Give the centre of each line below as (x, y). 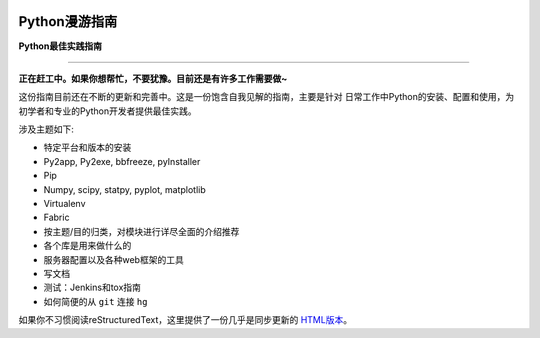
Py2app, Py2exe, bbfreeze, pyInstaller (122, 161)
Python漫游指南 (68, 21)
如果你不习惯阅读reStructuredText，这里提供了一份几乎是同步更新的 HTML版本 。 (185, 320)
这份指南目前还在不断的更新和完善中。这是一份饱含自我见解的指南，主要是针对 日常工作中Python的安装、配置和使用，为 (266, 97)
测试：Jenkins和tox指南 (92, 287)
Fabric (56, 217)
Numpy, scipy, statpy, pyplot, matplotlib (124, 189)
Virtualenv (64, 204)
